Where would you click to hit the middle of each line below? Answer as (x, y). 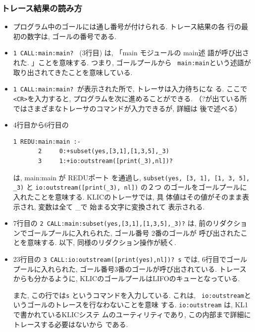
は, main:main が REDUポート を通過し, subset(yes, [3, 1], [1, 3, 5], (131, 177)
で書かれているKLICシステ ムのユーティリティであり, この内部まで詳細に (132, 314)
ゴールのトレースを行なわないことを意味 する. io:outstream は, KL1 (138, 305)
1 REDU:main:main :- (47, 142)
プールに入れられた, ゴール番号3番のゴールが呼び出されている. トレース (130, 269)
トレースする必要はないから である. (71, 324)
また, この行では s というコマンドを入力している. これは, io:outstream (128, 295)
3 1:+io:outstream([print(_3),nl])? (105, 161)
